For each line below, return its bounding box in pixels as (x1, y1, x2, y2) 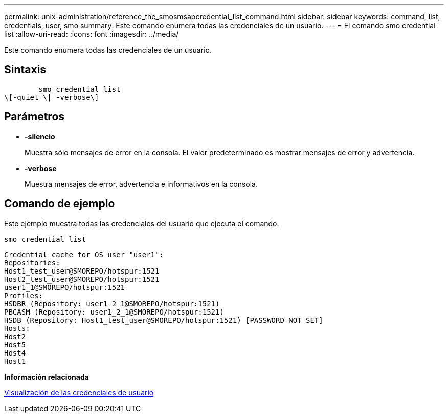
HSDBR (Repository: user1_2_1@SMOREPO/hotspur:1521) (4, 299, 220, 308)
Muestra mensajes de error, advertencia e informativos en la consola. (25, 179, 258, 189)
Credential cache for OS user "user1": (4, 250, 164, 259)
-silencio (25, 132, 55, 141)
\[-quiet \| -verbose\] (4, 93, 99, 101)
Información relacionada (4, 372, 89, 381)
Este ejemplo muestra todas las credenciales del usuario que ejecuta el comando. (4, 219, 279, 228)
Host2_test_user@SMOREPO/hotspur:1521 (4, 275, 160, 283)
